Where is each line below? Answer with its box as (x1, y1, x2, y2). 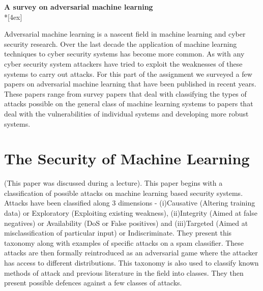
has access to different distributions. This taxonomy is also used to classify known (4, 257, 259, 268)
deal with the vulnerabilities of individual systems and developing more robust (4, 108, 249, 119)
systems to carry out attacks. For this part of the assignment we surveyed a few (4, 68, 252, 79)
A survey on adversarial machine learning (4, 2, 153, 12)
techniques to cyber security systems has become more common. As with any (4, 48, 245, 59)
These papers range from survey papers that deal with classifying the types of (4, 88, 247, 99)
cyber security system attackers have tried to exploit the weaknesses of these (4, 58, 243, 69)
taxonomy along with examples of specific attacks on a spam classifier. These (4, 237, 244, 248)
